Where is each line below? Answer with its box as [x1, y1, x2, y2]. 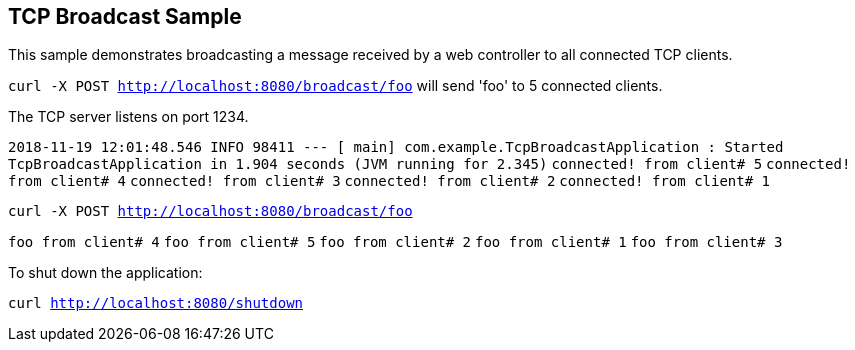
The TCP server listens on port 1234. [8, 108, 249, 126]
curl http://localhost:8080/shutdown [8, 295, 304, 312]
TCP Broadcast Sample [8, 4, 242, 29]
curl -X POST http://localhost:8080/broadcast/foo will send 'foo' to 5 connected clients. [8, 77, 663, 95]
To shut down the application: [8, 264, 203, 282]
